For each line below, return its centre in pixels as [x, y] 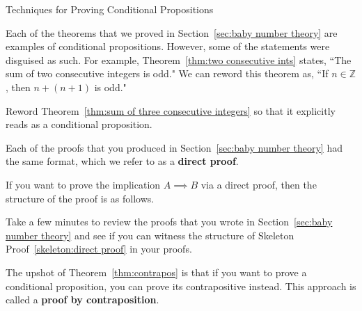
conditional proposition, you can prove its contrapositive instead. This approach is [181, 286]
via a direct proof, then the [259, 184]
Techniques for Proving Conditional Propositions [110, 9]
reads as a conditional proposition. [79, 124]
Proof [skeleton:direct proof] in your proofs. [99, 249]
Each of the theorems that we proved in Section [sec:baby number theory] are [172, 32]
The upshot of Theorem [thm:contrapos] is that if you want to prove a [156, 272]
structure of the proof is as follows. [80, 198]
